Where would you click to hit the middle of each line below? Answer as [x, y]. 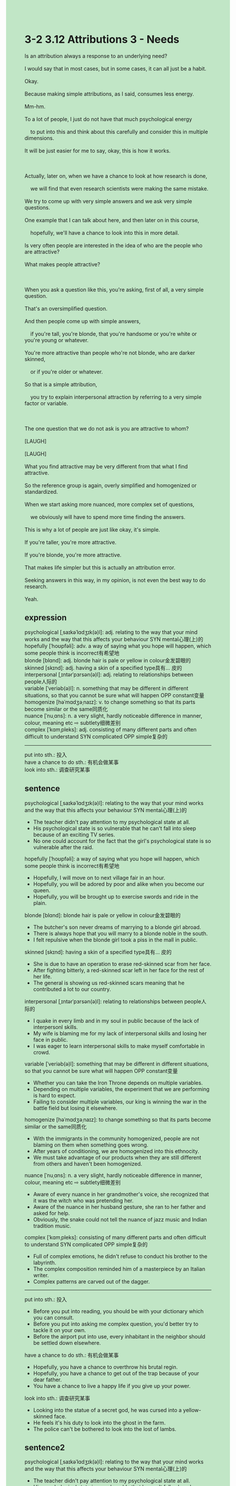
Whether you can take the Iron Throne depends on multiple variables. [118, 1082]
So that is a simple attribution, [61, 384]
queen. [42, 890]
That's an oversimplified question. [66, 308]
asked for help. [51, 1213]
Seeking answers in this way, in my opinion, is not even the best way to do [115, 580]
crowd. [42, 1052]
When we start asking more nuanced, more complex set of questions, [109, 504]
